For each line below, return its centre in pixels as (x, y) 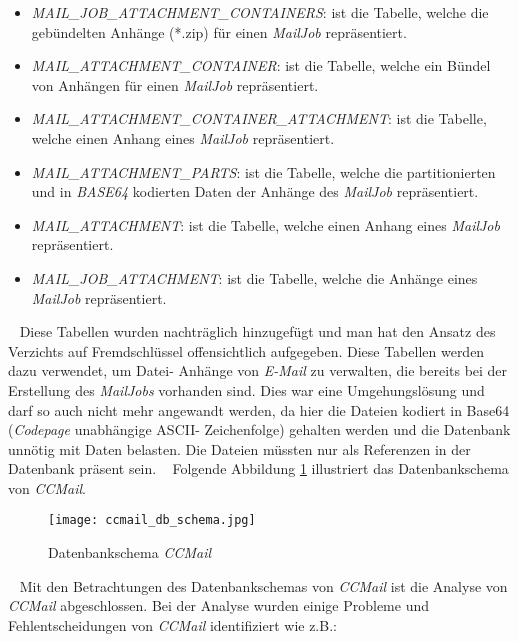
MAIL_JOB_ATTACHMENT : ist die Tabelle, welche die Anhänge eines (254, 277)
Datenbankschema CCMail (130, 552)
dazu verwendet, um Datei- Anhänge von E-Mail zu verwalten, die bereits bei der (258, 370)
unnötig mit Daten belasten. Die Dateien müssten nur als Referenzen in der (239, 448)
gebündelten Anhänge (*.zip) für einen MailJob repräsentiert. (219, 31)
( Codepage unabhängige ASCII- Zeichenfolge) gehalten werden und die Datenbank (259, 429)
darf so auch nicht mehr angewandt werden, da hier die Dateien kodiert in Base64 (259, 409)
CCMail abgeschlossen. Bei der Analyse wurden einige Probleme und (219, 605)
